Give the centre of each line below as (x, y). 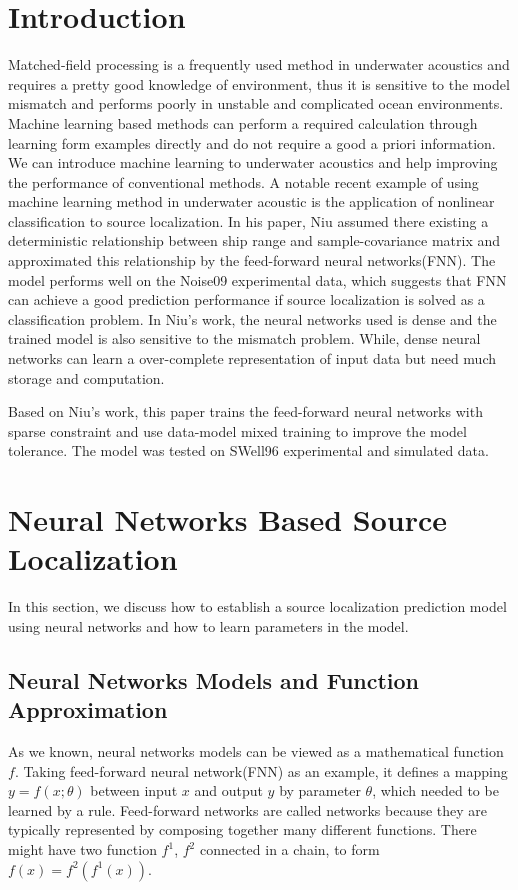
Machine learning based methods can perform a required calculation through (243, 122)
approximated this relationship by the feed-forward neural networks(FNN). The (252, 260)
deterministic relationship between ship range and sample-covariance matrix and (254, 240)
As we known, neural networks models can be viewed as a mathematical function (256, 751)
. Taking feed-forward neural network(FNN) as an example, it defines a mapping (261, 770)
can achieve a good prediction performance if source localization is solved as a (246, 299)
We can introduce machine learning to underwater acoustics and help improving (253, 162)
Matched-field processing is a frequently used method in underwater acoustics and (259, 64)
